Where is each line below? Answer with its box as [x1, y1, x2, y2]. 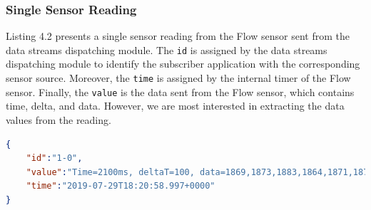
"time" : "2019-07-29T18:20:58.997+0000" [26, 181, 215, 191]
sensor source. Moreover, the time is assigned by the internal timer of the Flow [6, 70, 351, 85]
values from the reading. [6, 112, 111, 127]
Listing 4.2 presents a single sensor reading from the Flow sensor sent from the [6, 28, 350, 43]
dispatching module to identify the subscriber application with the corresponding [6, 56, 360, 71]
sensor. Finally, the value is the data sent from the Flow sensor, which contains [6, 84, 355, 99]
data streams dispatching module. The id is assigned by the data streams [6, 42, 327, 57]
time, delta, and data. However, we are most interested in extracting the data [6, 98, 345, 113]
